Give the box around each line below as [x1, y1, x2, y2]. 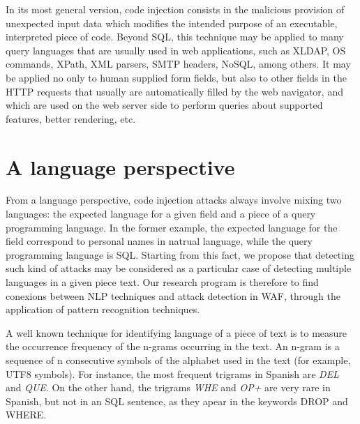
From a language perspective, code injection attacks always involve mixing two [6, 192, 342, 207]
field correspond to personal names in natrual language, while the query [6, 234, 313, 248]
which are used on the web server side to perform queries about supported [6, 98, 323, 112]
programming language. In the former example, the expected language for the [6, 220, 338, 234]
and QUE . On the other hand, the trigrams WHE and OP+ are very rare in [6, 380, 331, 395]
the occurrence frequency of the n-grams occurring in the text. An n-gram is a [6, 339, 340, 354]
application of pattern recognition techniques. [6, 302, 200, 317]
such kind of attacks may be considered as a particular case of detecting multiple [6, 261, 352, 275]
